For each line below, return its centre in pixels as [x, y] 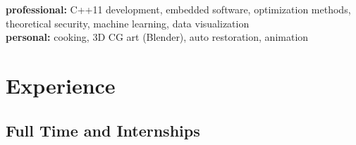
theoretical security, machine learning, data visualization [128, 23]
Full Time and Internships [103, 130]
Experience [61, 85]
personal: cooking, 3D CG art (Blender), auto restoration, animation [157, 37]
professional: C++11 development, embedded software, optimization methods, [178, 9]
